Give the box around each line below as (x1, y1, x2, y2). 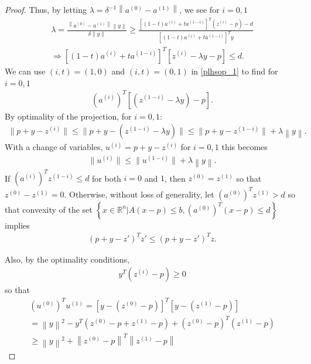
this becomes (221, 141, 268, 153)
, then (164, 172, 186, 184)
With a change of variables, (5, 141, 103, 153)
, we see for (179, 4, 220, 15)
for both (92, 172, 121, 184)
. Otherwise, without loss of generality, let (64, 188, 214, 200)
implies (5, 219, 30, 231)
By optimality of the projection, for (5, 110, 132, 122)
